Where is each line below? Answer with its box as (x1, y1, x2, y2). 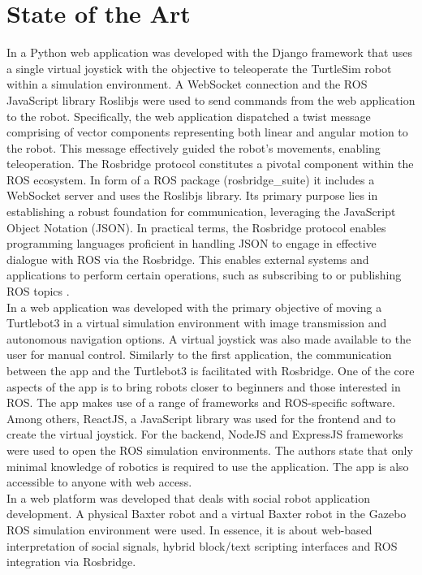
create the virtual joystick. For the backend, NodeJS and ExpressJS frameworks (6, 426, 403, 443)
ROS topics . (6, 283, 70, 300)
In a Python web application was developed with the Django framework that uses (6, 44, 413, 61)
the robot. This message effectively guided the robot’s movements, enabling (6, 139, 381, 156)
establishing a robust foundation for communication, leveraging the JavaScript (6, 203, 396, 220)
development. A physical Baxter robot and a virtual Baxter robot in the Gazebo (6, 505, 407, 522)
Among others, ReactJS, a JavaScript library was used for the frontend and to (6, 409, 396, 426)
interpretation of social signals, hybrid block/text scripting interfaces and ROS (6, 537, 398, 554)
